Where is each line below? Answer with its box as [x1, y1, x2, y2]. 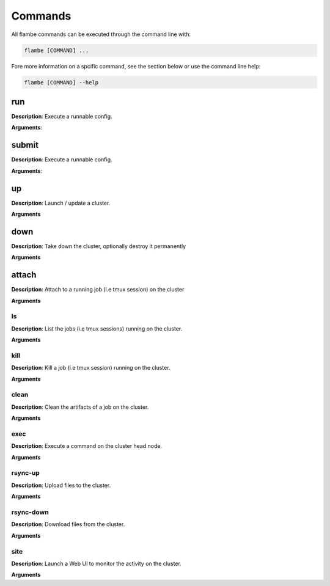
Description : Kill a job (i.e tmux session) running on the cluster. [11, 364, 170, 372]
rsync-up [11, 469, 40, 477]
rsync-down [11, 508, 49, 516]
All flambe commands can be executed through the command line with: [11, 31, 191, 38]
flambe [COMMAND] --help [24, 79, 99, 86]
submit [11, 140, 39, 150]
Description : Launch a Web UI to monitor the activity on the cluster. [11, 560, 182, 567]
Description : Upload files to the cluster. [11, 482, 111, 489]
